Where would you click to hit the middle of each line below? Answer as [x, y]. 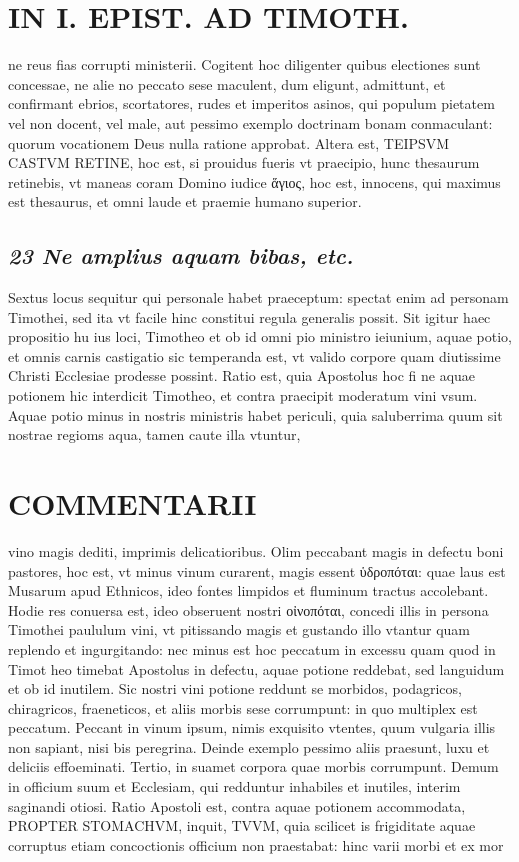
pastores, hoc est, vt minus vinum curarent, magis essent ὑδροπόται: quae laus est [257, 570]
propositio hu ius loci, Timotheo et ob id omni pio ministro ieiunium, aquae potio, [260, 336]
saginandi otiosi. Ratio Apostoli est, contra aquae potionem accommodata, [237, 805]
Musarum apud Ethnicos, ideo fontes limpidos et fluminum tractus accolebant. [248, 590]
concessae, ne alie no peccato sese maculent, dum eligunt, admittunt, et [227, 83]
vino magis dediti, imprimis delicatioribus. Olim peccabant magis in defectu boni [256, 550]
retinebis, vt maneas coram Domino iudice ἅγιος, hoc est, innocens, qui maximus [254, 181]
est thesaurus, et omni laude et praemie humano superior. [185, 201]
